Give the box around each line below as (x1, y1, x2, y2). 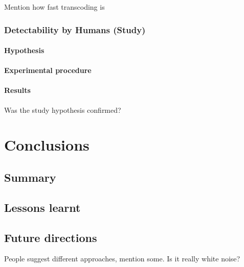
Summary (4, 169, 56, 185)
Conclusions (4, 134, 90, 155)
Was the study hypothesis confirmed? (4, 104, 121, 115)
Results (4, 85, 31, 95)
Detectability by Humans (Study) (4, 23, 146, 36)
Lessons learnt (4, 199, 81, 215)
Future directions (4, 229, 97, 245)
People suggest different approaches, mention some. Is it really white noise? (4, 253, 240, 264)
